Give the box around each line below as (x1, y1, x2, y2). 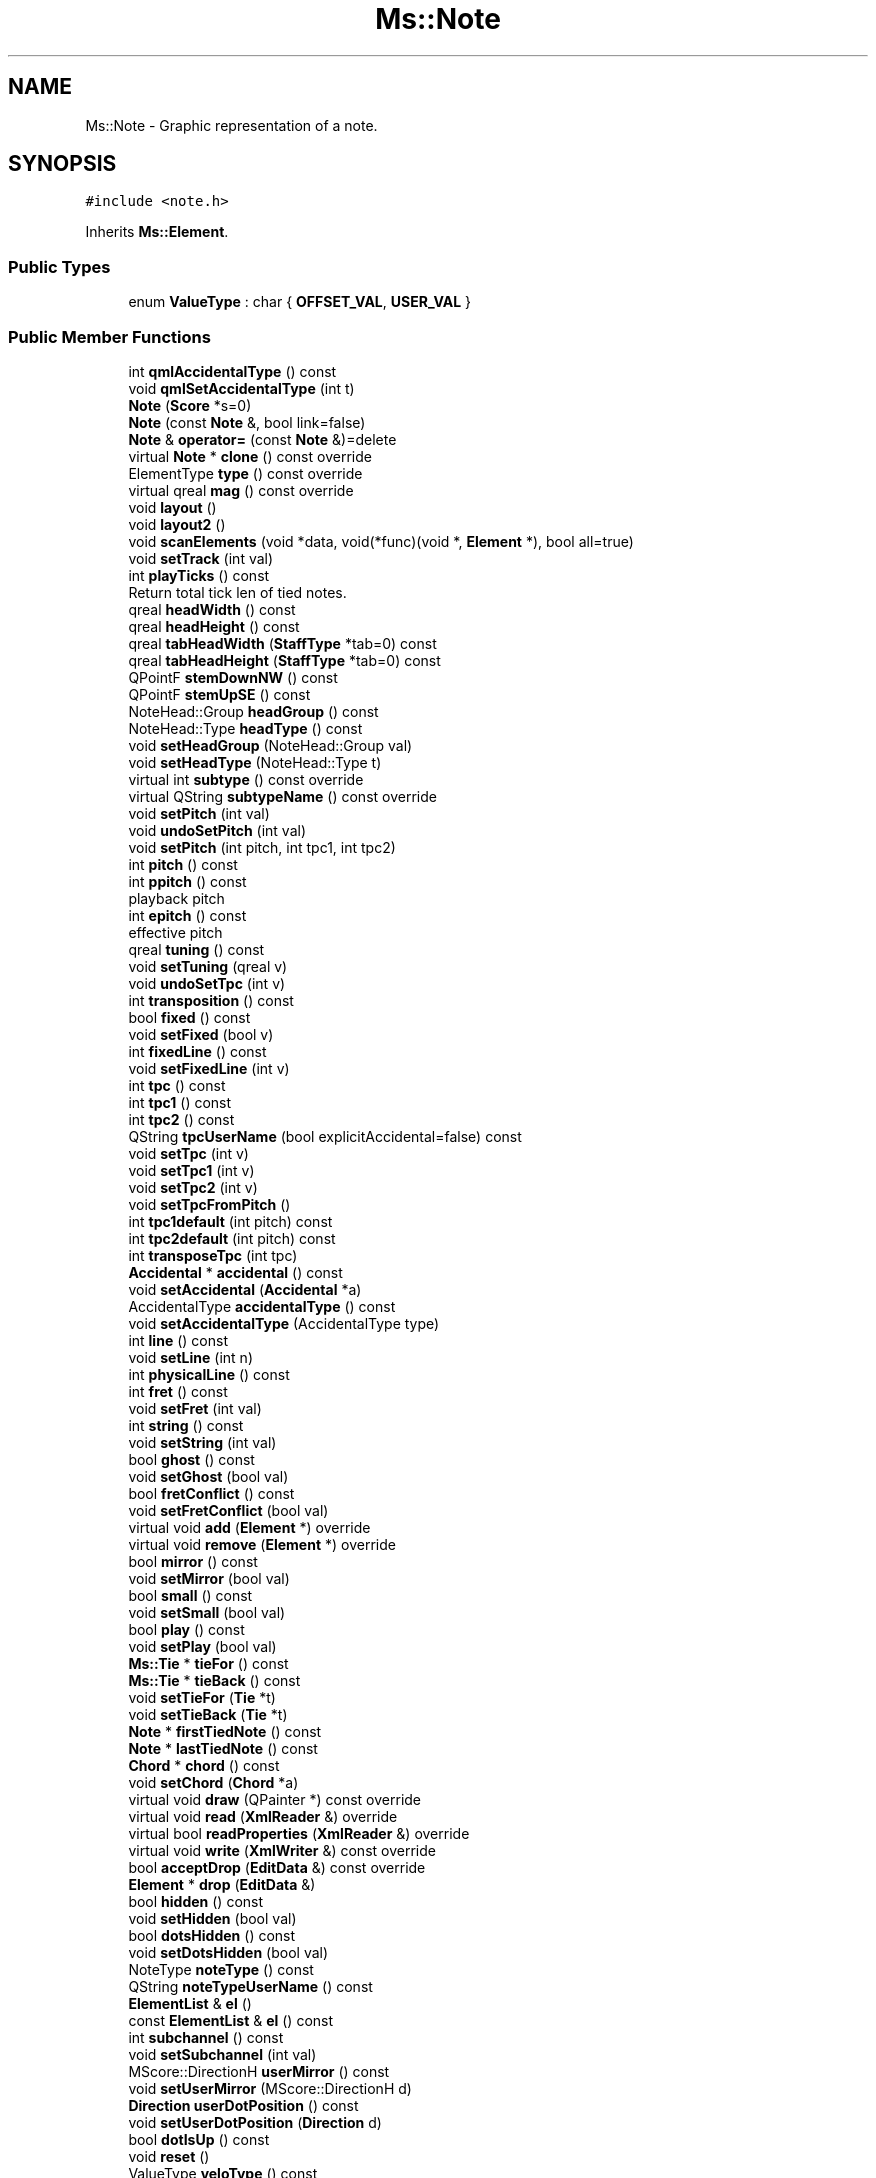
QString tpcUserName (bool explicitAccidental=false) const (128, 1127, 522, 1145)
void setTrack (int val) (128, 549, 274, 567)
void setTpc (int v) (128, 1144, 249, 1162)
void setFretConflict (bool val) (128, 1501, 329, 1519)
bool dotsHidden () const (128, 1926, 296, 1944)
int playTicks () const (128, 566, 270, 584)
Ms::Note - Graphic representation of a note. (85, 116, 378, 134)
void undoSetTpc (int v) (128, 974, 286, 992)
